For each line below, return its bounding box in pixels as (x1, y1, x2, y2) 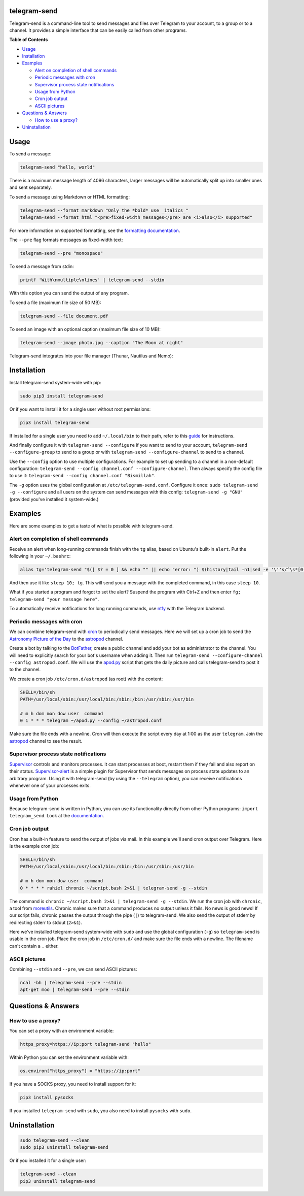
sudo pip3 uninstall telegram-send (20, 1145, 108, 1150)
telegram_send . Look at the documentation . (9, 813, 104, 819)
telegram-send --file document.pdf (20, 313, 108, 319)
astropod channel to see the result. (9, 738, 83, 744)
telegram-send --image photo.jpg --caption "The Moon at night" (20, 340, 183, 345)
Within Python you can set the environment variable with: (9, 1054, 129, 1060)
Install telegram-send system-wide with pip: (9, 379, 101, 385)
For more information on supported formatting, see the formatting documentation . (9, 227, 180, 234)
